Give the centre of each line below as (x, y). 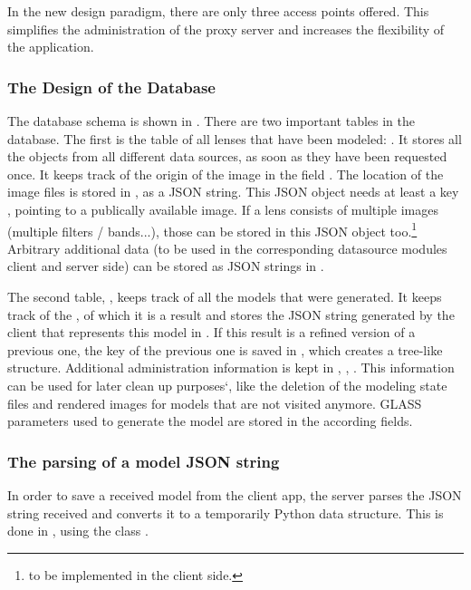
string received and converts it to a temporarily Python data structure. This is (226, 513)
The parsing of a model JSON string (144, 461)
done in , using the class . (78, 531)
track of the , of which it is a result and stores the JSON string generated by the (231, 314)
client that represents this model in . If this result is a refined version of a (211, 332)
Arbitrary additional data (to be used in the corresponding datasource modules (227, 248)
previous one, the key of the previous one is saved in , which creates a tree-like (225, 349)
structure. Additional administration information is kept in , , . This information (231, 368)
